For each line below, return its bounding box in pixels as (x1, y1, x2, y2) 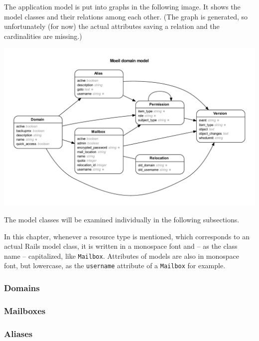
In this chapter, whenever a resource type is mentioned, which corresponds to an (4, 231, 250, 241)
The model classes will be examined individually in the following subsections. (4, 214, 240, 224)
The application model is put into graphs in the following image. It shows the (4, 1, 241, 11)
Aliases (4, 327, 33, 340)
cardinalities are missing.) (4, 30, 82, 41)
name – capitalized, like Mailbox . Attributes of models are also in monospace (4, 250, 240, 261)
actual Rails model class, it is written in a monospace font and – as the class (4, 241, 238, 251)
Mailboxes (4, 304, 46, 317)
